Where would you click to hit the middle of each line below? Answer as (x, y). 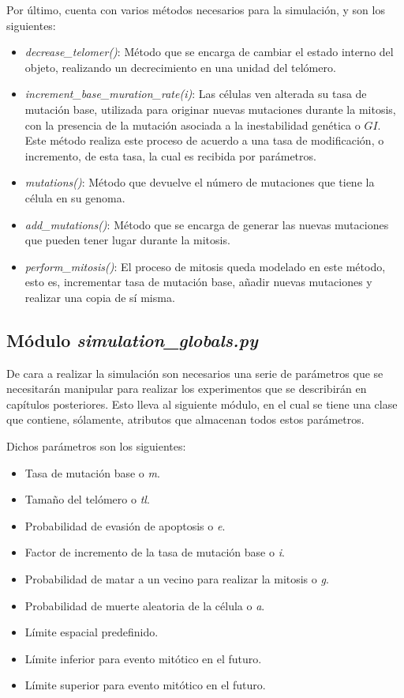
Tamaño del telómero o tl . (87, 499)
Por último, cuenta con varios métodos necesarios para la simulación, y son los (196, 9)
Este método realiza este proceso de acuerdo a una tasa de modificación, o (204, 140)
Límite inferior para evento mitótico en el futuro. (143, 658)
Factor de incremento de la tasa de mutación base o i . (155, 552)
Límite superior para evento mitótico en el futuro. (145, 685)
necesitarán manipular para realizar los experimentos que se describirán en (187, 389)
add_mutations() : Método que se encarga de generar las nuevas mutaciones (207, 224)
